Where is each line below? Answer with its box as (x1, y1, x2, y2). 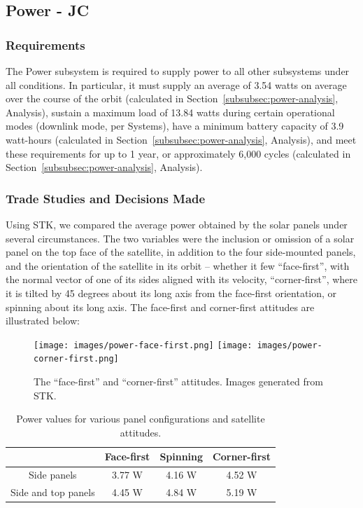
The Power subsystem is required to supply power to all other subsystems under (6, 64, 350, 78)
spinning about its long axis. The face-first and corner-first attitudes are (6, 299, 315, 314)
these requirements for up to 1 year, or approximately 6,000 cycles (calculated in (6, 146, 351, 160)
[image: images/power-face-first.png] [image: (34, 340, 252, 350)
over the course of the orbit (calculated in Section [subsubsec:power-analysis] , (6, 91, 339, 106)
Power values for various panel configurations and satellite (16, 411, 265, 426)
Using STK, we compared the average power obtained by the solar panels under (6, 217, 348, 231)
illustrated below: (6, 313, 80, 328)
